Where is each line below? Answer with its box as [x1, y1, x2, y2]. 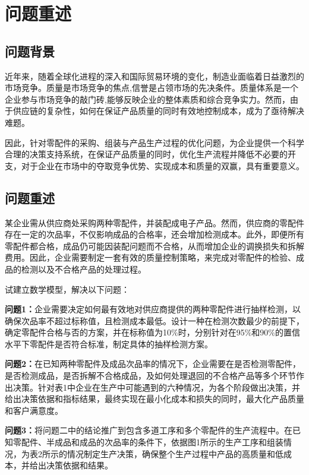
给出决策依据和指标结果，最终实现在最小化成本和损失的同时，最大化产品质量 [5, 392, 304, 405]
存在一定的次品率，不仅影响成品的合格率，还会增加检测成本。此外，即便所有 [5, 228, 304, 240]
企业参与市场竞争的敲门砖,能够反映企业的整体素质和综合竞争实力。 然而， [5, 93, 290, 105]
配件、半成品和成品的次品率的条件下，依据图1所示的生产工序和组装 [21, 436, 283, 448]
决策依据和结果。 [46, 459, 113, 471]
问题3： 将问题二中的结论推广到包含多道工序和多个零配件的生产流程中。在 [5, 424, 293, 436]
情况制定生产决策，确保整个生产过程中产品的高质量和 [67, 447, 275, 460]
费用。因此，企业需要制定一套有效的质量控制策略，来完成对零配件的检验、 [5, 251, 296, 264]
